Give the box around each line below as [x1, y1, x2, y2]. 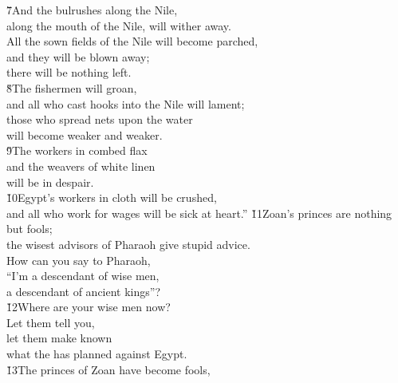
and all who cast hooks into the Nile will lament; [6, 95, 245, 112]
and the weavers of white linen [6, 157, 156, 174]
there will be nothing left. [6, 64, 132, 81]
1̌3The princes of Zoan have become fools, [6, 361, 211, 377]
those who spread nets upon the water [6, 111, 193, 128]
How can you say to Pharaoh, [6, 251, 151, 268]
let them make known [6, 330, 112, 346]
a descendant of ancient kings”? [6, 282, 161, 299]
